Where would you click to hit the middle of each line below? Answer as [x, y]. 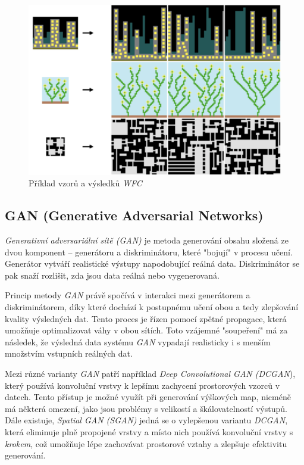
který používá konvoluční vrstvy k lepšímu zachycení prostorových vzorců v [142, 385]
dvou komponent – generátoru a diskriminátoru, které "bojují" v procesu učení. [149, 252]
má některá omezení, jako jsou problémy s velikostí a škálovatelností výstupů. [146, 408]
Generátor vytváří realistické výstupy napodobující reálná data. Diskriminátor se [152, 263]
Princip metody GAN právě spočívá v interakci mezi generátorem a [128, 295]
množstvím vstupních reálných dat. [69, 353]
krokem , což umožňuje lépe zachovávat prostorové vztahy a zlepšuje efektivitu [146, 443]
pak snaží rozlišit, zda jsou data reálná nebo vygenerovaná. [112, 275]
